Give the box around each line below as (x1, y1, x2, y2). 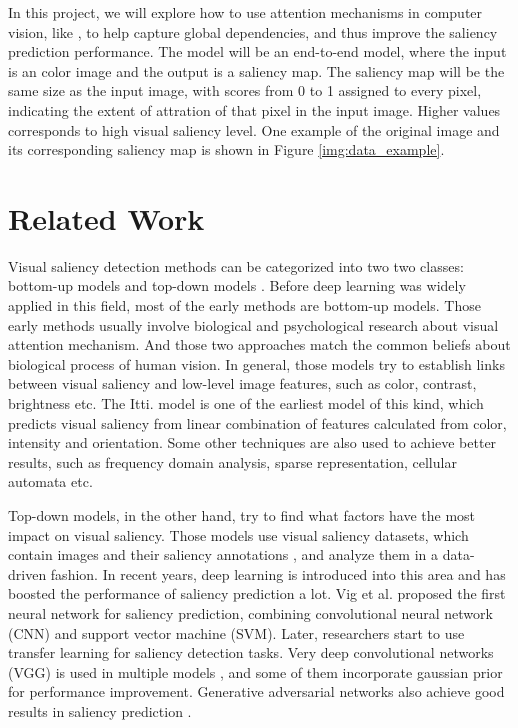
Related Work (8, 197, 205, 238)
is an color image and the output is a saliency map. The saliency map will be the (8, 60, 505, 81)
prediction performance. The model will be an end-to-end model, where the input (8, 41, 507, 62)
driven (8, 563, 47, 584)
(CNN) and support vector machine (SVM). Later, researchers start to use (8, 622, 465, 643)
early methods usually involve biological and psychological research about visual (8, 314, 499, 335)
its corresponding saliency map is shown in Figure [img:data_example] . (8, 139, 445, 160)
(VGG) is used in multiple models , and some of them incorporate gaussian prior (8, 661, 503, 682)
